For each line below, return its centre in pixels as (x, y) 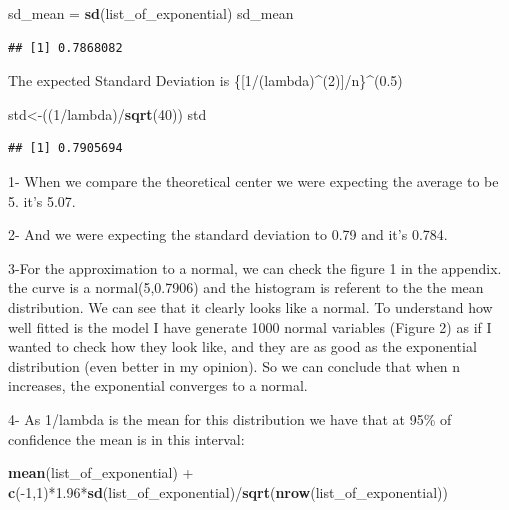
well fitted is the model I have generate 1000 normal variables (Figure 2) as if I (250, 326)
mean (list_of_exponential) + (101, 472)
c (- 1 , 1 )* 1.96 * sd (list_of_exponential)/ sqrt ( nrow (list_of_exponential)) (228, 491)
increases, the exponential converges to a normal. (158, 385)
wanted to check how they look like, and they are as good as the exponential (242, 346)
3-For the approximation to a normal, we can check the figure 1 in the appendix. (255, 267)
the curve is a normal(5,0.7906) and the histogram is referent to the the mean (246, 287)
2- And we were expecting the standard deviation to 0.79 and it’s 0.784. (228, 234)
